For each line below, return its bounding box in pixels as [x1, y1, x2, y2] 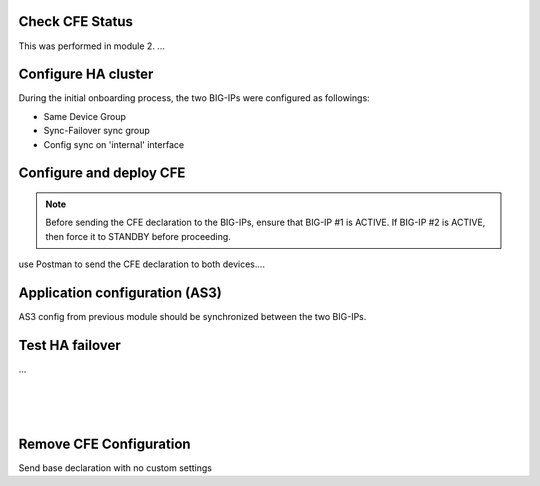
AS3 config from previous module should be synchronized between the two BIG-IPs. [18, 311, 367, 323]
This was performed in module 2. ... [18, 40, 165, 52]
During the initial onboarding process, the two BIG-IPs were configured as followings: [18, 92, 370, 104]
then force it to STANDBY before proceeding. [45, 230, 232, 242]
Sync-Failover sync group [43, 125, 150, 137]
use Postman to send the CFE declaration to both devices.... [18, 258, 265, 270]
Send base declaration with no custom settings [18, 462, 212, 474]
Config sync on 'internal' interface [43, 138, 185, 150]
